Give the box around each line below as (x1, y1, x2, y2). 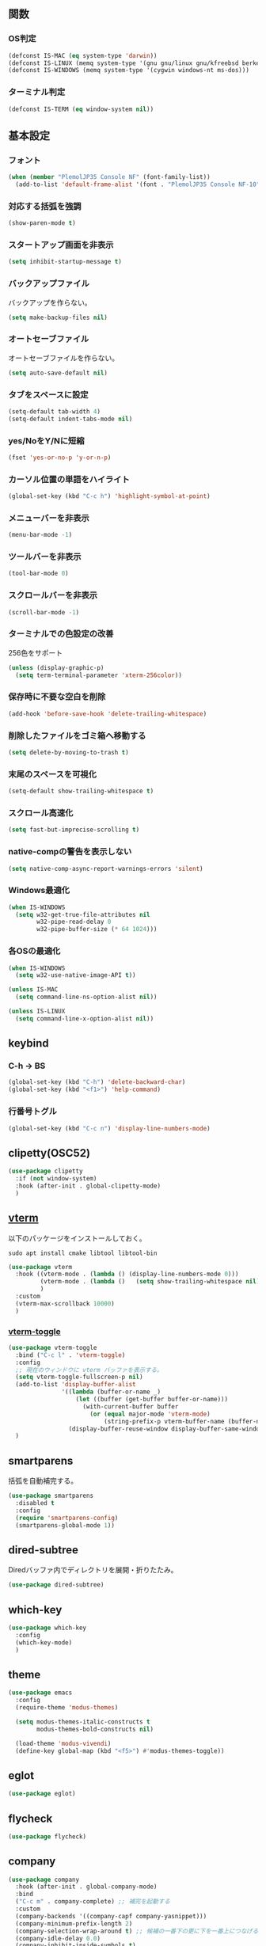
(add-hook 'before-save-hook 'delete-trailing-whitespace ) (8, 709, 207, 718)
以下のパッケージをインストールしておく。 (8, 1233, 146, 1243)
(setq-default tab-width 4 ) (8, 407, 101, 416)
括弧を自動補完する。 (8, 1476, 78, 1486)
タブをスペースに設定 (8, 389, 89, 400)
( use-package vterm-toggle (8, 1344, 97, 1351)
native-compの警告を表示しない (8, 846, 132, 857)
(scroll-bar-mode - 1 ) (8, 608, 80, 616)
